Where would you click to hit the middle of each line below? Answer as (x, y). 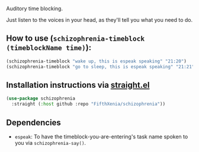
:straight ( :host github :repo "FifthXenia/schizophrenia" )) (89, 104)
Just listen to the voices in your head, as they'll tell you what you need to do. (99, 20)
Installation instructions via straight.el (78, 85)
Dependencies (33, 122)
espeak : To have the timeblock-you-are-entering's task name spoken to (101, 136)
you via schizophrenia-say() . (50, 143)
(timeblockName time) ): (49, 47)
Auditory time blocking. (35, 9)
